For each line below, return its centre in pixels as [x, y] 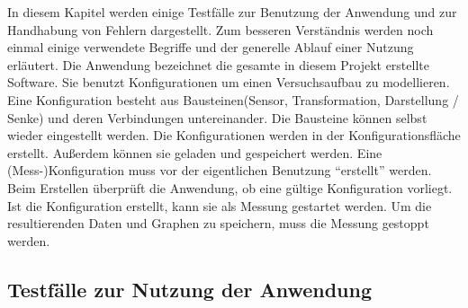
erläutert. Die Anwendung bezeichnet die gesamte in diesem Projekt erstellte [218, 64]
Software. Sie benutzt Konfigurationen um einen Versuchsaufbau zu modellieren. [229, 82]
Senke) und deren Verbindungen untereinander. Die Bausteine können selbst [217, 117]
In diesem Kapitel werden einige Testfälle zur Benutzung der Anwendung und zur [232, 12]
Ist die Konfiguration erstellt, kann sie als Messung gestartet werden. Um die [220, 205]
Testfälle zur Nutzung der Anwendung [190, 289]
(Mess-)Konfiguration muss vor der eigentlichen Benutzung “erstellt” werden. [220, 170]
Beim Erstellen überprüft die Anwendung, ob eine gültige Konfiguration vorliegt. [230, 187]
